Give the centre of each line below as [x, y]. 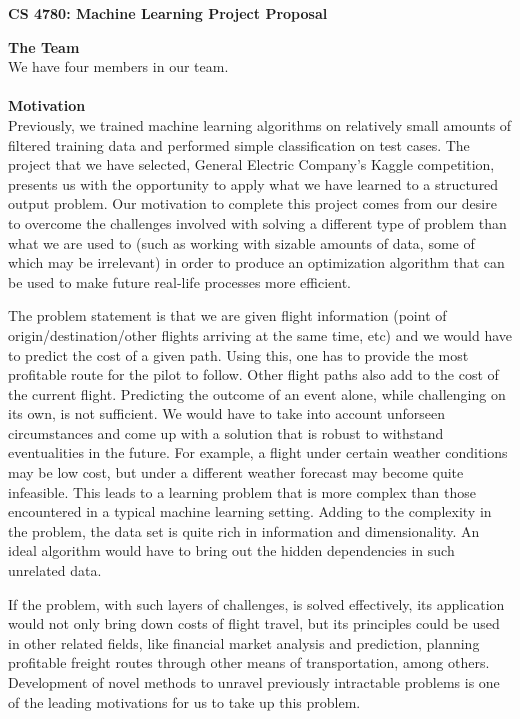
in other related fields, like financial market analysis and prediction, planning [244, 642]
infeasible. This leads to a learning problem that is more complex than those [242, 491]
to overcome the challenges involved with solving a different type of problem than [257, 222]
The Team [44, 46]
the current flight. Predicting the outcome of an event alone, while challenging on [257, 393]
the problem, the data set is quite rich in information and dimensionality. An [244, 530]
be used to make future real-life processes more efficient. [180, 281]
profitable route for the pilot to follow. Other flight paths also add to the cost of [253, 374]
